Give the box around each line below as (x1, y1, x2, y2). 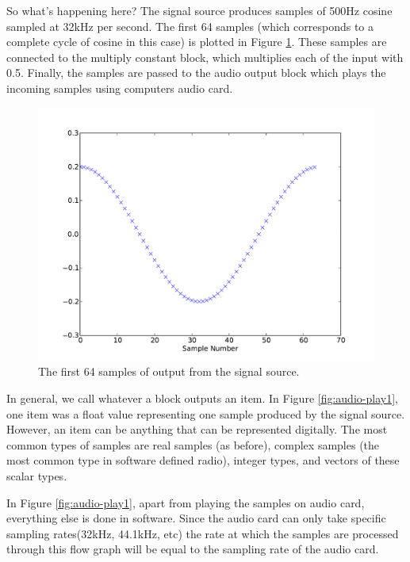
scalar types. (6, 467, 67, 484)
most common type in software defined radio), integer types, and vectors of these (6, 452, 400, 468)
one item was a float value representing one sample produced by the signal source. (6, 405, 405, 422)
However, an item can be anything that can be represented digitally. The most (6, 421, 388, 438)
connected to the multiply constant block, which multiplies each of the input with (6, 48, 404, 65)
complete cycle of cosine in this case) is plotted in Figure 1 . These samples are (6, 33, 387, 50)
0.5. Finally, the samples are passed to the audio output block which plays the (6, 64, 386, 81)
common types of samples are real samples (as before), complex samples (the (6, 436, 380, 453)
